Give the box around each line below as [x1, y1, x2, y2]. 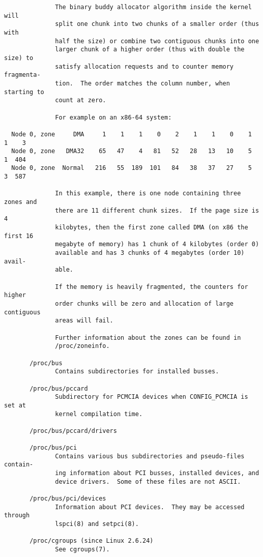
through [4, 512, 30, 519]
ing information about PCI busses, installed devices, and [55, 470, 259, 477]
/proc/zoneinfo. [55, 342, 110, 350]
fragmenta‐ [4, 71, 41, 79]
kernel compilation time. [55, 410, 143, 418]
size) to [4, 54, 34, 62]
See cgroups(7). [55, 546, 110, 553]
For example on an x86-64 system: [55, 113, 172, 121]
